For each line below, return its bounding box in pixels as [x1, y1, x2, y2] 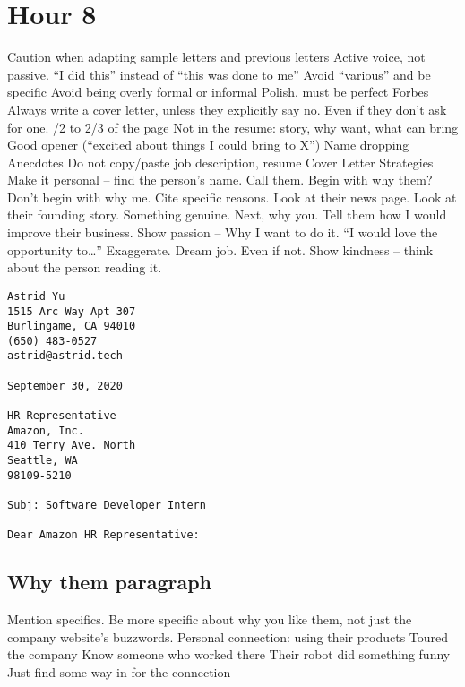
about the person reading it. [7, 258, 162, 277]
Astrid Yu [7, 289, 65, 303]
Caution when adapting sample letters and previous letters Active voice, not [7, 47, 426, 66]
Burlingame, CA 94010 [7, 320, 136, 333]
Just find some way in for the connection [7, 662, 231, 681]
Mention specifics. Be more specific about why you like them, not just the [7, 610, 412, 629]
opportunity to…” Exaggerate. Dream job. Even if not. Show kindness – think [7, 240, 434, 259]
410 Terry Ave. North [7, 439, 136, 452]
